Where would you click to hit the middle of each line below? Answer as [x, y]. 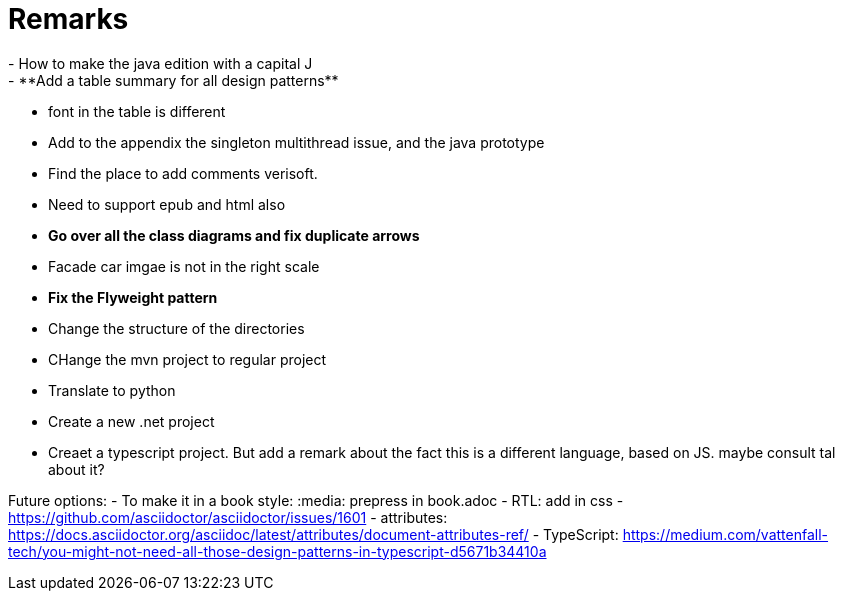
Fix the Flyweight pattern [133, 297]
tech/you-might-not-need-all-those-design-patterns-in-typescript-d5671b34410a [277, 551]
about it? [76, 469]
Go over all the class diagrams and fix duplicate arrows [234, 235]
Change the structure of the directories [176, 328]
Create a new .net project [131, 421]
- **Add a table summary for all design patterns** [173, 80]
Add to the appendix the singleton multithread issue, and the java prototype [296, 142]
